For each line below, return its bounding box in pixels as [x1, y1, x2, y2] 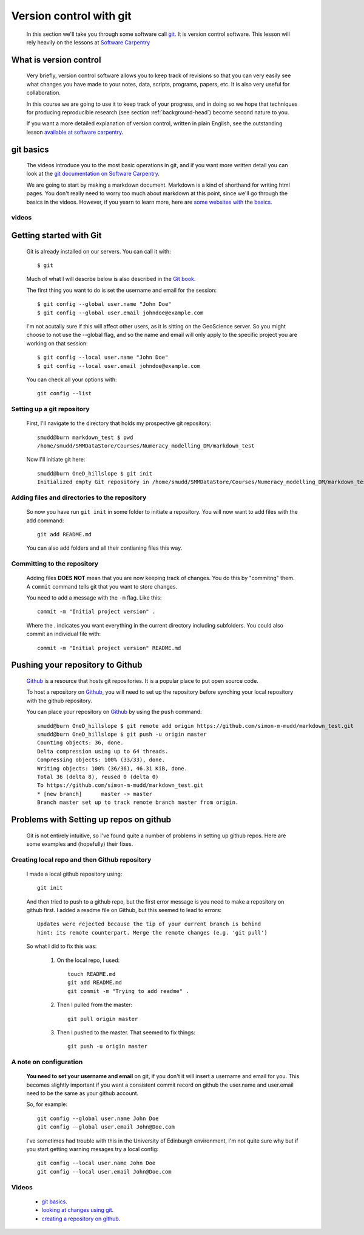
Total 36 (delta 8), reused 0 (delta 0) [37, 773, 159, 780]
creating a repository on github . [41, 1215, 121, 1222]
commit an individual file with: [26, 630, 101, 638]
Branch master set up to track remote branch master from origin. [37, 799, 239, 806]
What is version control [11, 55, 101, 65]
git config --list [37, 390, 92, 397]
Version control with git [11, 9, 132, 22]
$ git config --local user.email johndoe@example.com [37, 362, 200, 369]
